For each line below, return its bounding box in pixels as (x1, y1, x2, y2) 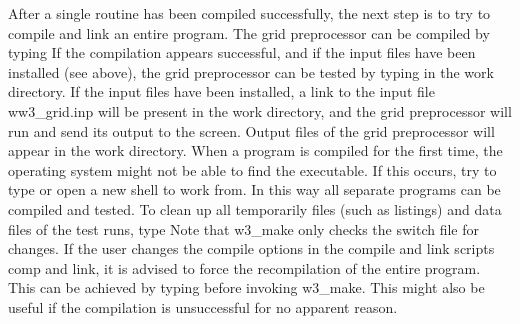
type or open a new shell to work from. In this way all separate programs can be (8, 179, 501, 200)
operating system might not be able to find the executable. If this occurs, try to (8, 159, 497, 180)
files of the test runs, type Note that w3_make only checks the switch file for (8, 218, 479, 239)
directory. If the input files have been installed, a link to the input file (8, 81, 435, 102)
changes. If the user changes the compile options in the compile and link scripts (8, 238, 495, 259)
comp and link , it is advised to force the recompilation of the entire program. (8, 257, 481, 278)
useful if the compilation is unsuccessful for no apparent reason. (8, 296, 398, 317)
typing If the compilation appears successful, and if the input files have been (8, 42, 476, 63)
